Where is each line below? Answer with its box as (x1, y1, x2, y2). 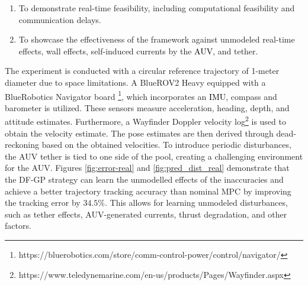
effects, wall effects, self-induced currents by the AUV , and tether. (18, 44, 258, 57)
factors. (5, 219, 31, 232)
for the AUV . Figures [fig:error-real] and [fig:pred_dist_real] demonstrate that (5, 161, 290, 174)
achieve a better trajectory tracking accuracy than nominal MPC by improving (5, 184, 291, 197)
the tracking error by (5, 196, 81, 209)
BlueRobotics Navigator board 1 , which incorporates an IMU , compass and (5, 88, 277, 102)
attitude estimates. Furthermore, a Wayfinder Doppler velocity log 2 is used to (5, 114, 286, 128)
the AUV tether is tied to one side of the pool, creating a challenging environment (5, 150, 303, 162)
